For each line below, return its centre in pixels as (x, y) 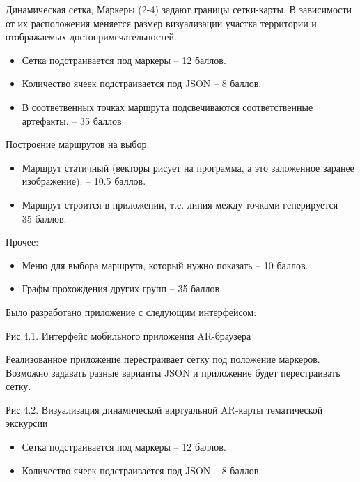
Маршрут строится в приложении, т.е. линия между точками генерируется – (184, 204)
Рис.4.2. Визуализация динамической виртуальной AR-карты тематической (164, 409)
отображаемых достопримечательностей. (91, 37)
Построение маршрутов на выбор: (78, 144)
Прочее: (22, 242)
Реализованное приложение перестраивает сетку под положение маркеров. (163, 359)
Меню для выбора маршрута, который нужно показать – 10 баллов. (165, 265)
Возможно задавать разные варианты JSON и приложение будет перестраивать (173, 372)
